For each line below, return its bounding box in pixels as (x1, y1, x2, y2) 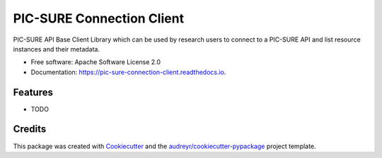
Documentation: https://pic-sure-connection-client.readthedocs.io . (30, 68, 226, 76)
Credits (13, 123, 47, 135)
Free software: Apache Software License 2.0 (30, 58, 161, 66)
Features (13, 86, 53, 98)
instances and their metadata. (13, 44, 100, 53)
